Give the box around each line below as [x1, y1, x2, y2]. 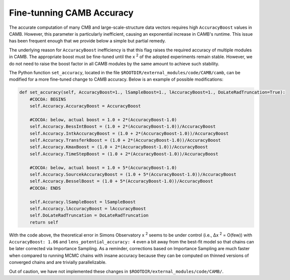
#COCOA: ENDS [29, 185, 61, 191]
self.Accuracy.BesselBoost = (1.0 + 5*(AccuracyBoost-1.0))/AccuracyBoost [29, 178, 213, 184]
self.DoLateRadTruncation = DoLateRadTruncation [29, 213, 149, 218]
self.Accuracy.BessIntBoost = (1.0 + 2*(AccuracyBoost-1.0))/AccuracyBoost [29, 124, 216, 129]
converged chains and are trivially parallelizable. [9, 259, 107, 265]
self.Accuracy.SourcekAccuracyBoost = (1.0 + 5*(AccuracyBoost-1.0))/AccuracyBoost [29, 172, 237, 177]
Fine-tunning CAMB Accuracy [9, 7, 134, 18]
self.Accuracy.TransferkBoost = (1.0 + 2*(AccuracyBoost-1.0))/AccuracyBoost [29, 137, 221, 143]
